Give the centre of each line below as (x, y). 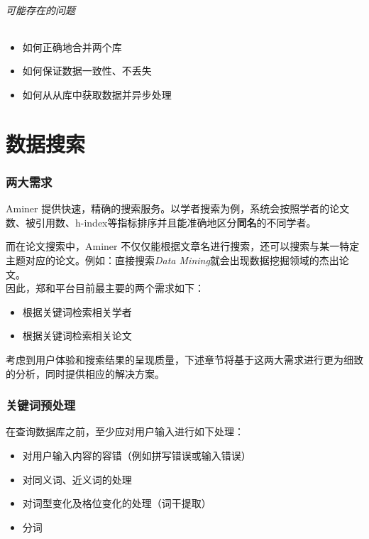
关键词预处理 (41, 405)
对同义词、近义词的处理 (77, 479)
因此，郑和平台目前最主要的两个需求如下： (105, 288)
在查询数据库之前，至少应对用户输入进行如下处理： (125, 431)
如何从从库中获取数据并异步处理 (97, 94)
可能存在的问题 (40, 10)
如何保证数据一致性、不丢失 (87, 71)
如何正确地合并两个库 (72, 47)
